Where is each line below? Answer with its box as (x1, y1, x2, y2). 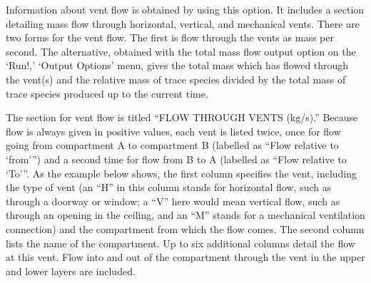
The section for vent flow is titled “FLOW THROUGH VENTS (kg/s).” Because (6, 110, 358, 125)
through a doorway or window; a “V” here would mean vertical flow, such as (6, 193, 340, 208)
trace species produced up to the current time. (6, 86, 208, 101)
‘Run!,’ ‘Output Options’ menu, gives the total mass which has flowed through (6, 58, 349, 73)
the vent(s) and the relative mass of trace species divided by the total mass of (6, 71, 346, 86)
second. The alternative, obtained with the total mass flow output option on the (6, 43, 356, 58)
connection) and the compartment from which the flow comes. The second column (6, 221, 365, 236)
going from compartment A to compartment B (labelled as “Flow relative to (6, 138, 339, 153)
